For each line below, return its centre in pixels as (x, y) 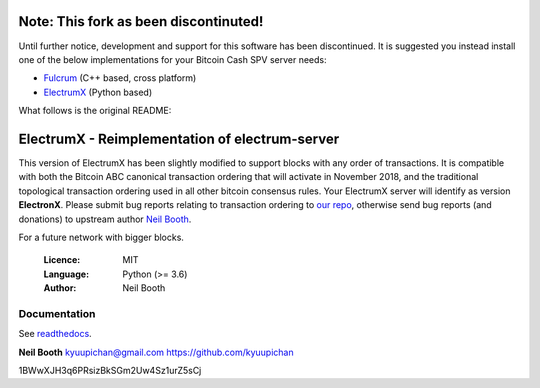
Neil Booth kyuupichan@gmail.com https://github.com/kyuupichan (156, 352)
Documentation (57, 313)
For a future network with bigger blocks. (101, 237)
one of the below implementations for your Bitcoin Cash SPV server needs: (172, 59)
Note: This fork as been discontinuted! (141, 21)
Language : (66, 274)
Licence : (62, 260)
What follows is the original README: (95, 111)
